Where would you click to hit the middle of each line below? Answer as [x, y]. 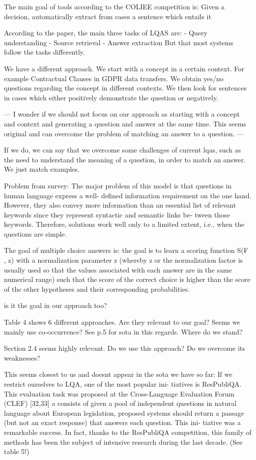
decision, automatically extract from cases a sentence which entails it [108, 16]
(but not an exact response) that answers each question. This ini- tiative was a [123, 422]
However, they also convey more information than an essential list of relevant [120, 205]
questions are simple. [35, 233]
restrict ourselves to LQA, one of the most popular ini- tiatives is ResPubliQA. [123, 384]
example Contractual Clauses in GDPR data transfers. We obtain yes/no [114, 78]
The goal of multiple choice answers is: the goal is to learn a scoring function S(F [126, 250]
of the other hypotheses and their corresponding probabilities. [97, 289]
